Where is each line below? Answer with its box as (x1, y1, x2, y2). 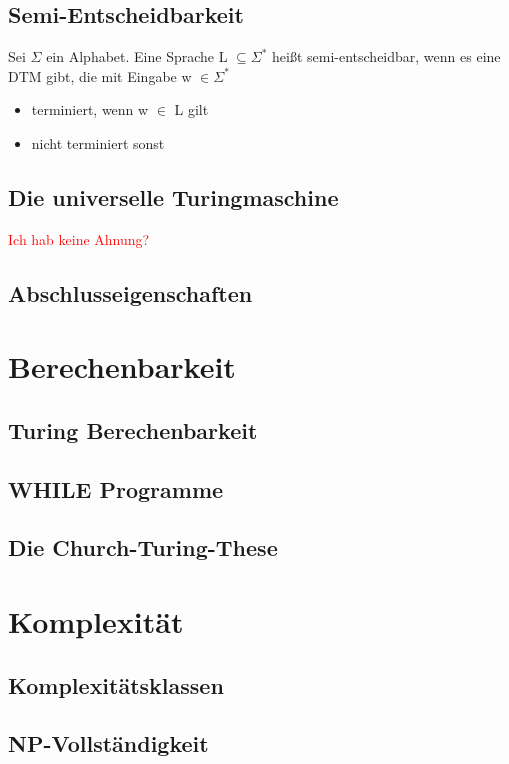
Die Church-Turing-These (8, 532, 278, 563)
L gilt (174, 99, 209, 120)
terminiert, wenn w (31, 99, 149, 120)
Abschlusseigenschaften (8, 277, 253, 308)
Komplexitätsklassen (8, 669, 224, 700)
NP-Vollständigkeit (8, 728, 209, 759)
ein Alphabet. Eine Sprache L (46, 46, 228, 67)
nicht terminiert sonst (31, 132, 165, 153)
